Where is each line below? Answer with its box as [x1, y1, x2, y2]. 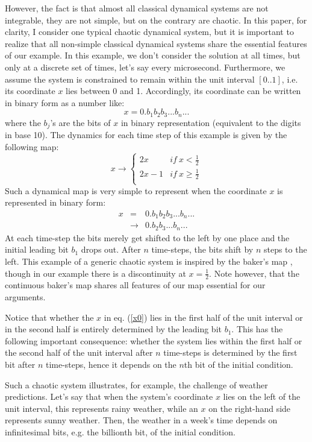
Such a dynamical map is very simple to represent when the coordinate [5, 184, 267, 197]
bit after [5, 358, 36, 371]
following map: [5, 140, 59, 153]
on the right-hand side [208, 402, 291, 414]
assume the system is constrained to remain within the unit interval [5, 72, 255, 85]
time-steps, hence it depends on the [45, 358, 176, 371]
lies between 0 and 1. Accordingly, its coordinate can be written [66, 84, 301, 97]
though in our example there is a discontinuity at [5, 267, 186, 279]
